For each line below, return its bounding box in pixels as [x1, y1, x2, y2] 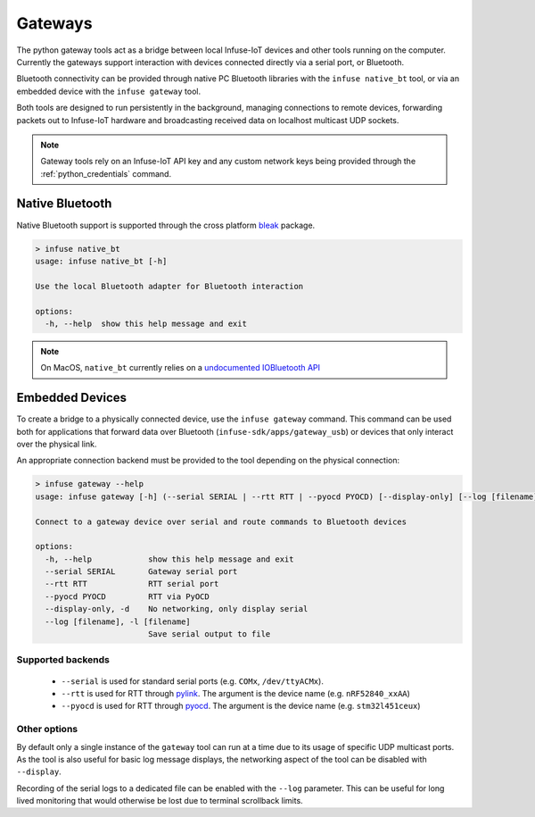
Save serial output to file [147, 629, 271, 639]
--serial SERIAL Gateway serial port [45, 567, 238, 577]
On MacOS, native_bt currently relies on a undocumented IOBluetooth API [40, 363, 321, 373]
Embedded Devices [16, 390, 128, 405]
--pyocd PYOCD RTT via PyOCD [45, 591, 210, 602]
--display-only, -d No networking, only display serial [45, 604, 309, 614]
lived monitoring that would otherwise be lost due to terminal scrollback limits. [16, 796, 303, 806]
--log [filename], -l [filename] [45, 616, 191, 627]
